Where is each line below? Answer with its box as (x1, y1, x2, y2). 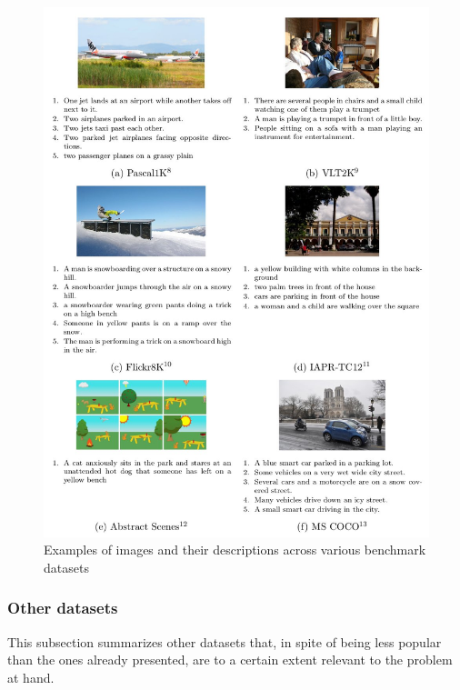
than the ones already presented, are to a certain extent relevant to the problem (7, 650, 453, 669)
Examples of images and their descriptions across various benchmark (44, 540, 426, 559)
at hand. (7, 667, 55, 686)
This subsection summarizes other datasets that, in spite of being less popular (7, 632, 442, 651)
